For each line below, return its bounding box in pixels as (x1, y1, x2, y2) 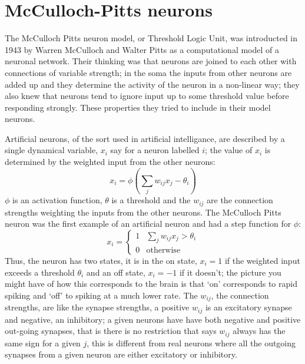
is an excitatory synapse (205, 301, 292, 313)
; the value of (205, 144, 253, 156)
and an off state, (86, 266, 145, 278)
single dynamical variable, (5, 144, 98, 156)
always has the (233, 325, 286, 337)
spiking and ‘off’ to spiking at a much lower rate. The (5, 289, 198, 301)
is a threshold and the (111, 194, 191, 206)
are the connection (207, 194, 273, 206)
